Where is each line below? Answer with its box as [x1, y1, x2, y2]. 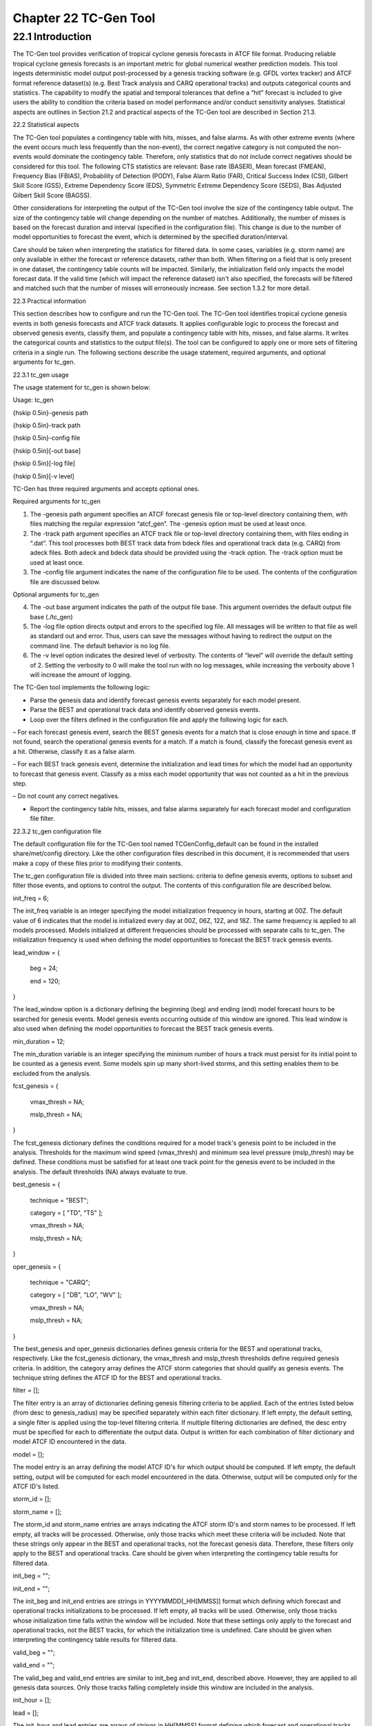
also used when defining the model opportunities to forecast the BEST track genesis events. [12, 1025, 275, 1033]
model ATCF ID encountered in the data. [12, 1437, 127, 1446]
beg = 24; [30, 964, 59, 973]
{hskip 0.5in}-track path [12, 421, 81, 429]
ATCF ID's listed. [12, 1482, 60, 1491]
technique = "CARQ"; [30, 1278, 91, 1286]
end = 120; [30, 977, 61, 985]
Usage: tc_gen [12, 396, 54, 404]
